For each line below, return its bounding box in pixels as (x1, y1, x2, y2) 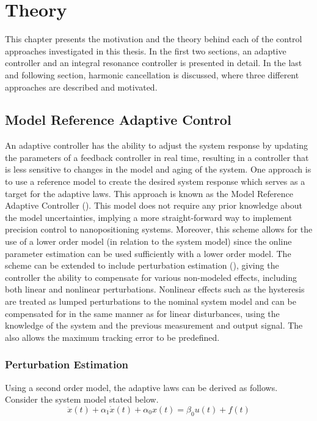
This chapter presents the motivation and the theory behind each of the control (5, 32, 302, 45)
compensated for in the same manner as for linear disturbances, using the (5, 307, 280, 319)
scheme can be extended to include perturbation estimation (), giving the (5, 259, 279, 272)
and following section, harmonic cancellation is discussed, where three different (5, 68, 299, 81)
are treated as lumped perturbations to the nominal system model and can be (5, 295, 296, 308)
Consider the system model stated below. (5, 393, 159, 406)
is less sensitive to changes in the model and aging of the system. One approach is (5, 163, 312, 176)
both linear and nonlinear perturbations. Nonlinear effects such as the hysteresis (5, 283, 305, 296)
